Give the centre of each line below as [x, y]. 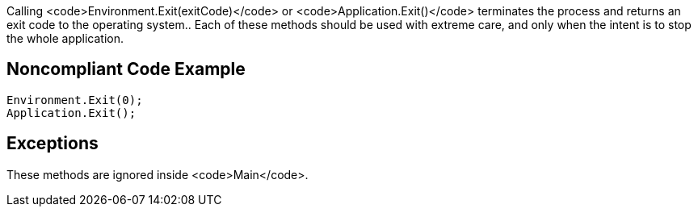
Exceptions [53, 144]
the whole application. [65, 38]
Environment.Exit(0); [75, 100]
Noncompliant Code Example [126, 69]
